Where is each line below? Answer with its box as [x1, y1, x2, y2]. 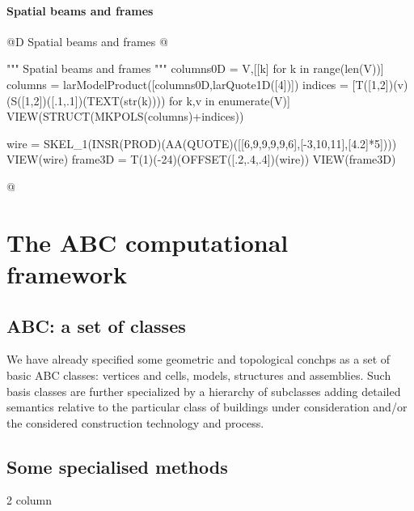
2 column [6, 492, 52, 509]
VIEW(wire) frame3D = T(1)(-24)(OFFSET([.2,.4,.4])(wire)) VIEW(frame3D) [6, 151, 396, 168]
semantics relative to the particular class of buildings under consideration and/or [6, 398, 408, 415]
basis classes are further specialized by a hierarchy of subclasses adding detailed [6, 382, 401, 399]
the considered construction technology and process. [6, 414, 264, 431]
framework [6, 257, 128, 290]
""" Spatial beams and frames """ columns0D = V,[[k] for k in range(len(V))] [6, 60, 384, 77]
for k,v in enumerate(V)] [169, 92, 290, 109]
